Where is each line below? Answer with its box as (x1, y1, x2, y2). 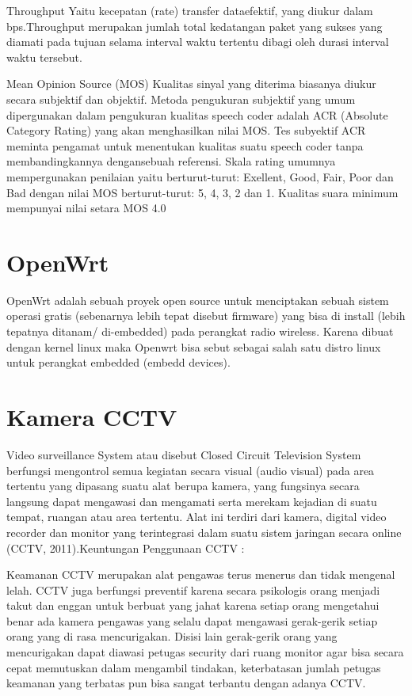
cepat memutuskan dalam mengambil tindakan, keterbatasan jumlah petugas (6, 659, 381, 675)
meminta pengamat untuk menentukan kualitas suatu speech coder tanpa (6, 137, 364, 154)
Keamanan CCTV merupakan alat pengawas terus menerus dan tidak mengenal (6, 566, 395, 583)
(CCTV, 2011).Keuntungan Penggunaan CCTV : (6, 539, 245, 556)
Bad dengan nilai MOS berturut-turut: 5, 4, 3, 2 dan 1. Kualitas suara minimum (6, 184, 399, 200)
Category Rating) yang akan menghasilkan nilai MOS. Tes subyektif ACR (6, 122, 366, 139)
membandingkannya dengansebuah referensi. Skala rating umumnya (6, 153, 336, 169)
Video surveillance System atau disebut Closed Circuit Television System (6, 446, 361, 462)
